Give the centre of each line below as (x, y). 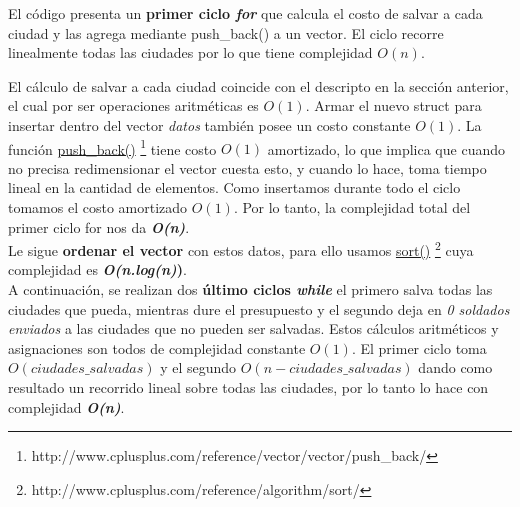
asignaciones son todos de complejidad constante (157, 347)
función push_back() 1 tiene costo (112, 147)
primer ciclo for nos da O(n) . (99, 226)
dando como (455, 367)
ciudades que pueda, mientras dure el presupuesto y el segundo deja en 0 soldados (259, 308)
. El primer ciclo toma (419, 347)
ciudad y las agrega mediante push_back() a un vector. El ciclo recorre (226, 32)
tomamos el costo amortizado (98, 207)
